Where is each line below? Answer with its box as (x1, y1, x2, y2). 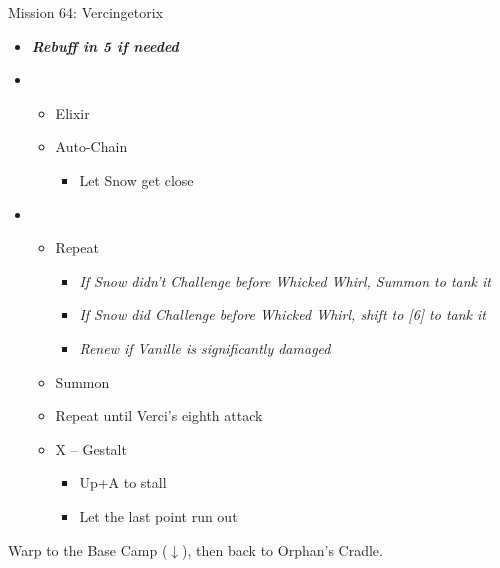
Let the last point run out (79, 505, 238, 526)
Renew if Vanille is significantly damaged (79, 337, 331, 358)
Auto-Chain (55, 136, 128, 157)
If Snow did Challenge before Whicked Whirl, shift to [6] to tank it (79, 304, 487, 325)
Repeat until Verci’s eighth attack (55, 405, 263, 426)
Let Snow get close (79, 169, 194, 190)
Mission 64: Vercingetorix (8, 2, 164, 22)
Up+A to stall (79, 472, 167, 493)
